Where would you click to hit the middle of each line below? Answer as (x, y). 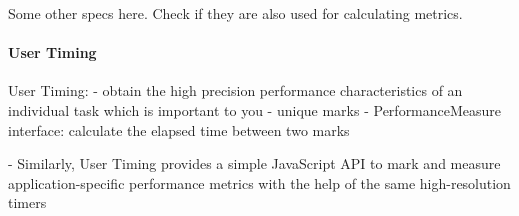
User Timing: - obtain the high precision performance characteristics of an (235, 90)
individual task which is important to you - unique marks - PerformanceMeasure (255, 109)
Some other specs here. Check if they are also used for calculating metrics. (235, 13)
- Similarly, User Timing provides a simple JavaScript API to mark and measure (254, 163)
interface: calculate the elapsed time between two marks (179, 129)
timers (27, 202)
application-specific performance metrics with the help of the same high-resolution (259, 182)
